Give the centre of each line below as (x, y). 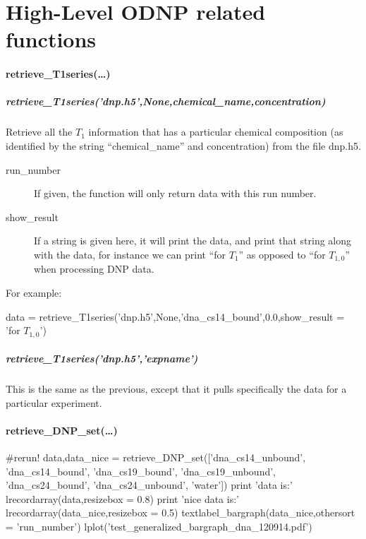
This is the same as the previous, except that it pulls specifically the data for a (176, 389)
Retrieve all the (39, 132)
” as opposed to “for (282, 254)
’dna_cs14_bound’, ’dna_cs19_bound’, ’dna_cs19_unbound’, (141, 471)
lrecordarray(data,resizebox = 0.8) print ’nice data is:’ (122, 498)
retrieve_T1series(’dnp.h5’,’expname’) (102, 359)
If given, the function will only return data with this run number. (175, 193)
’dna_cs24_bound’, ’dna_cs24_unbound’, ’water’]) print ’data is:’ (149, 485)
